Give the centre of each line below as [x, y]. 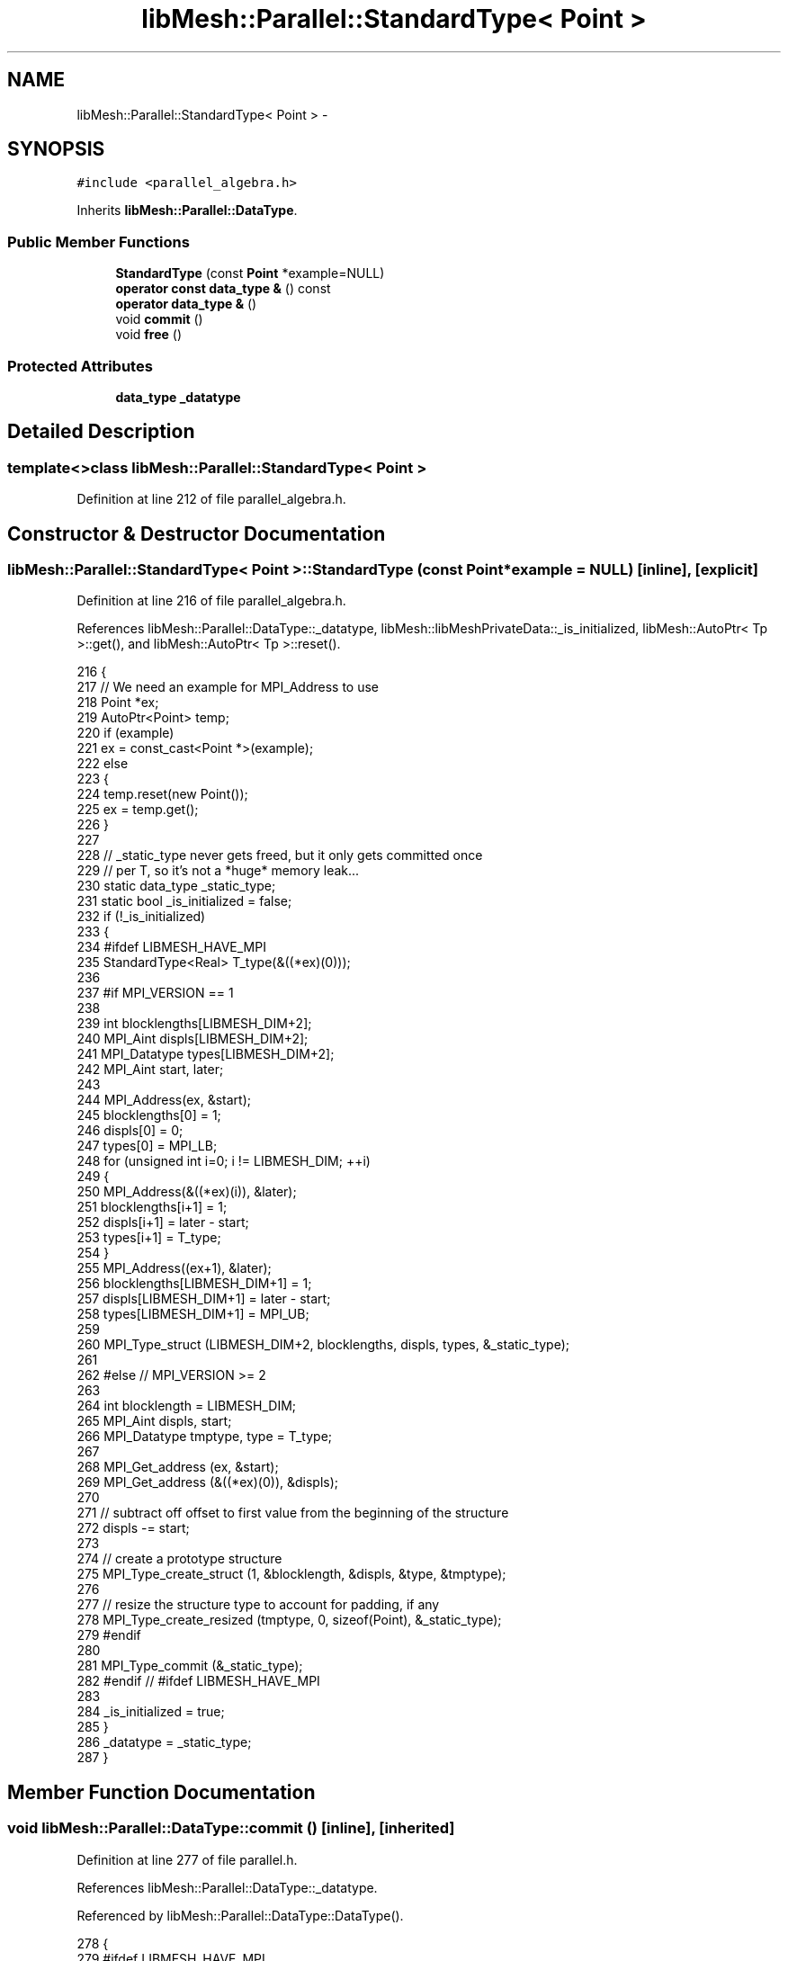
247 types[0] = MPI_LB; [147, 1146]
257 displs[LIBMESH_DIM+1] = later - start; [204, 1299]
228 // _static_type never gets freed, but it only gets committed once [280, 855]
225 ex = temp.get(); [138, 810]
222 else [103, 764]
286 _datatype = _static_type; [164, 1742]
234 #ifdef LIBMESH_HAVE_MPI [171, 947]
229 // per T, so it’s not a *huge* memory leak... [218, 871]
